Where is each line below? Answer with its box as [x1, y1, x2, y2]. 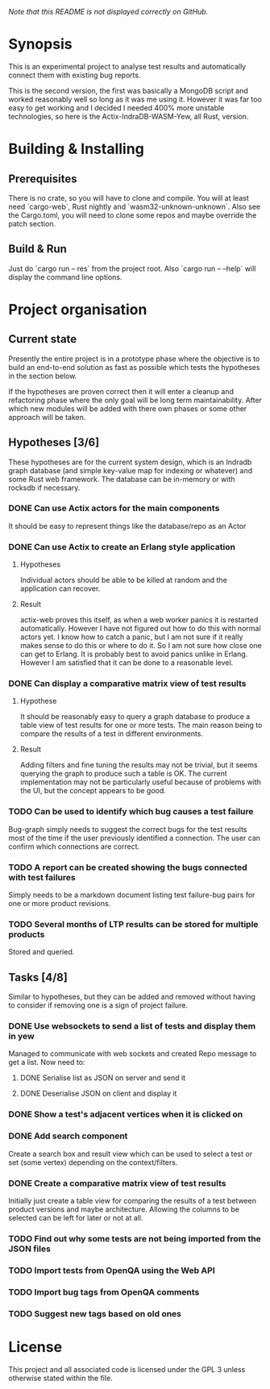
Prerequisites [8, 172, 77, 185]
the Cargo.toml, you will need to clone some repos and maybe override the [8, 210, 257, 220]
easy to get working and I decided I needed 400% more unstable [8, 102, 225, 112]
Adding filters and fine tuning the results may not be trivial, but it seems [19, 760, 258, 770]
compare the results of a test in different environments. [19, 729, 204, 738]
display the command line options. [8, 272, 123, 281]
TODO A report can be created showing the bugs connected [8, 862, 247, 873]
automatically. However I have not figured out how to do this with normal [19, 624, 261, 634]
